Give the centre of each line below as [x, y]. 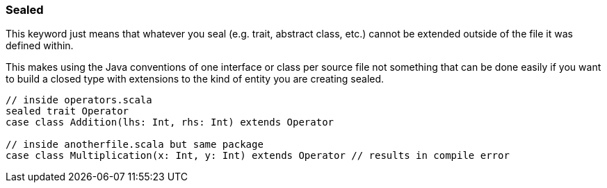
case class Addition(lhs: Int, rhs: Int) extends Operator [170, 122]
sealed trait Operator [67, 111]
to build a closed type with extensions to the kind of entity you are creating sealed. [195, 79]
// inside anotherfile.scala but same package [135, 145]
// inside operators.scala [79, 100]
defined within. [40, 46]
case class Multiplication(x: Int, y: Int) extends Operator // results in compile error [258, 156]
